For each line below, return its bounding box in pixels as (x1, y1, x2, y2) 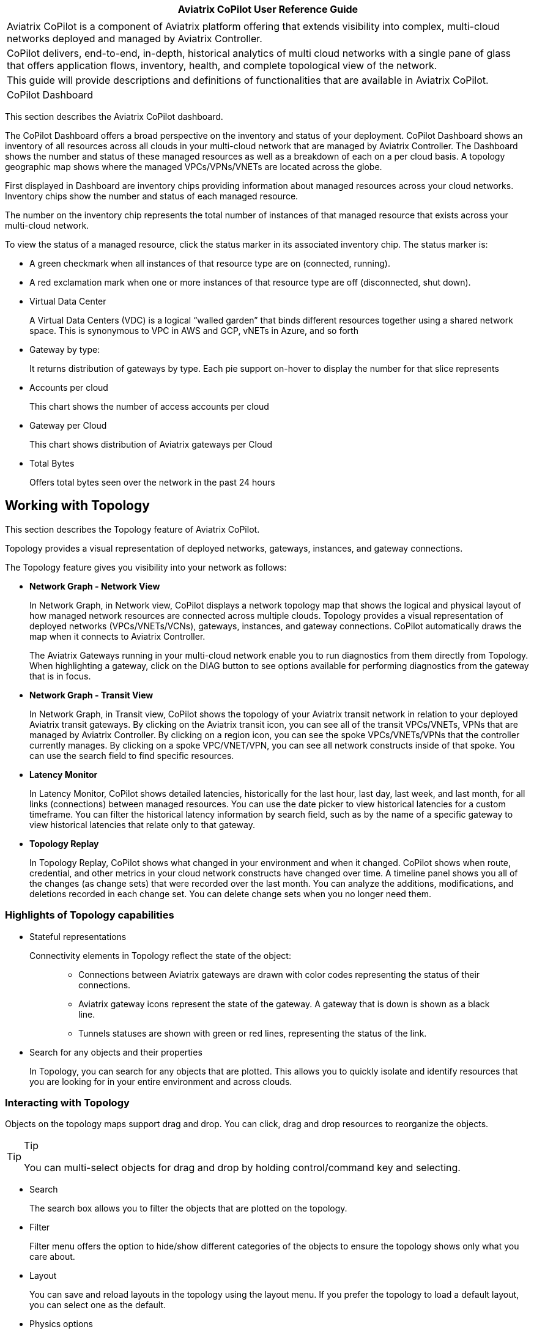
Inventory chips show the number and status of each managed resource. (5, 191, 299, 201)
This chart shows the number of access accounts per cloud (29, 401, 269, 412)
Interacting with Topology (5, 1096, 130, 1109)
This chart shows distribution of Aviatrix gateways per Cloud (29, 439, 273, 450)
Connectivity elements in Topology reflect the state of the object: (29, 950, 291, 961)
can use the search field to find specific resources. (29, 750, 234, 761)
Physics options (29, 1319, 93, 1330)
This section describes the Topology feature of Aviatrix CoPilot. (5, 524, 260, 535)
